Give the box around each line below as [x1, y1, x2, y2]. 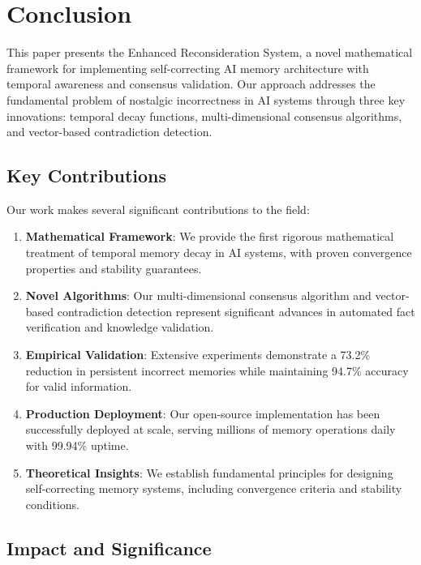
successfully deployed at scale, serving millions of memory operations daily [25, 421, 396, 438]
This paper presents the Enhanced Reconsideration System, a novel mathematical [6, 44, 413, 61]
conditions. [25, 495, 80, 512]
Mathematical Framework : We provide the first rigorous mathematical [25, 228, 394, 245]
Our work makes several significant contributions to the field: [6, 200, 310, 217]
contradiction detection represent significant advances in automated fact [57, 302, 415, 319]
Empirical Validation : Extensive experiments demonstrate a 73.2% [25, 346, 371, 363]
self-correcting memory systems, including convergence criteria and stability [25, 480, 402, 497]
